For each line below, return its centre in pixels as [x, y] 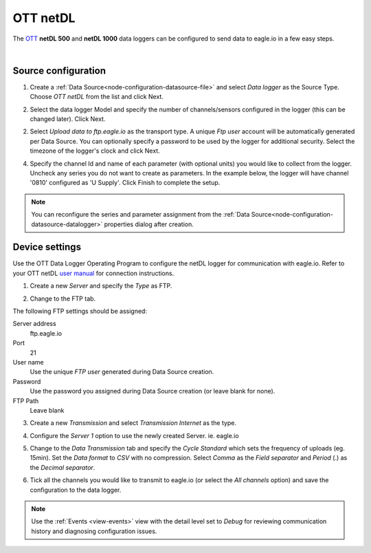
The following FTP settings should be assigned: [80, 311]
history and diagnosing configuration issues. [94, 531]
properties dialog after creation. [149, 224]
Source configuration [59, 71]
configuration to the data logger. [76, 490]
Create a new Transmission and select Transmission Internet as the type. [133, 423]
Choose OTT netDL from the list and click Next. [97, 97]
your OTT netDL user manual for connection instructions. [93, 273]
